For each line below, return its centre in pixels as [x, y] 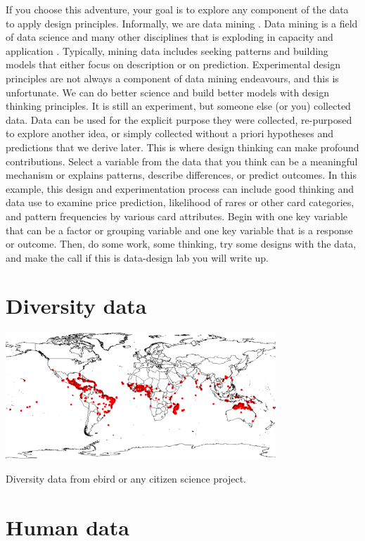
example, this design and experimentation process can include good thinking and [180, 188]
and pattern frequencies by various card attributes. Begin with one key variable [177, 216]
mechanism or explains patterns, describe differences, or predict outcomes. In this [181, 175]
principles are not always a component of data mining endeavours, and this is [172, 78]
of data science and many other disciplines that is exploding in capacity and [169, 37]
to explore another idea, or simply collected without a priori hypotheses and [169, 133]
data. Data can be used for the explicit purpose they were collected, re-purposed [179, 119]
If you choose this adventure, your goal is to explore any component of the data [177, 9]
